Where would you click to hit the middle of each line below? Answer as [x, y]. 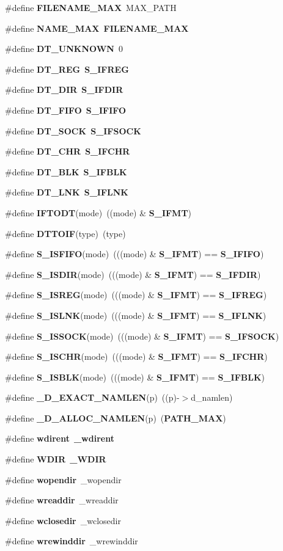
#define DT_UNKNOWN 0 [64, 49]
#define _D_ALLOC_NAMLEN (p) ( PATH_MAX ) [116, 418]
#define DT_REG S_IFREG [67, 69]
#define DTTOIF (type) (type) [65, 233]
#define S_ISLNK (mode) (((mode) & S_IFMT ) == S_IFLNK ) [136, 315]
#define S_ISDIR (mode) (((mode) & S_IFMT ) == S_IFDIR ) [133, 274]
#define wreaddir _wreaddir [62, 500]
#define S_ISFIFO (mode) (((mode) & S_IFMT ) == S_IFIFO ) [134, 254]
